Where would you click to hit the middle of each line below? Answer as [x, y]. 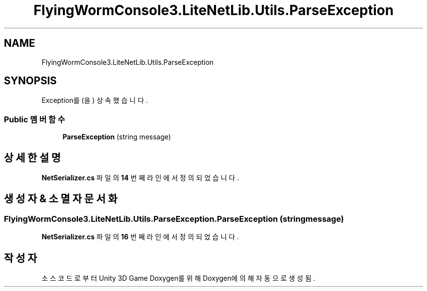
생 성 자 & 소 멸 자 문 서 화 [61, 199]
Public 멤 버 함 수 [35, 119]
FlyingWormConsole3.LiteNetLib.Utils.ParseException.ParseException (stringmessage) [174, 219]
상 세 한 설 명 [32, 157]
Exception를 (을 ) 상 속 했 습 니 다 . [95, 100]
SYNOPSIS [30, 81]
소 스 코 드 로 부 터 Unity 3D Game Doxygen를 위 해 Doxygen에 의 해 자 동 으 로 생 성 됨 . [178, 278]
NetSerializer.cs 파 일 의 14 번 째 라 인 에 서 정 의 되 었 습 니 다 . [140, 178]
